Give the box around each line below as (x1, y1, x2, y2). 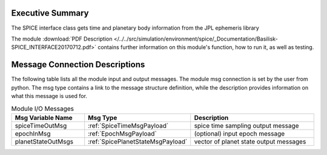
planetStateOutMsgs (15, 137, 74, 145)
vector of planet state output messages (194, 137, 306, 145)
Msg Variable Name (15, 113, 73, 122)
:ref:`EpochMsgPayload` (88, 129, 157, 137)
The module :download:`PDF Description (11, 35, 113, 42)
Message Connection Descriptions (11, 59, 145, 70)
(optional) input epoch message (194, 129, 285, 137)
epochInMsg (15, 129, 51, 137)
